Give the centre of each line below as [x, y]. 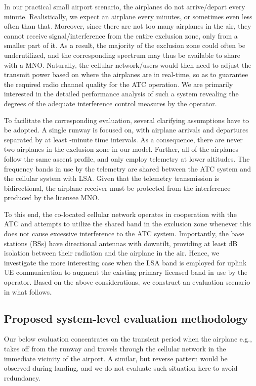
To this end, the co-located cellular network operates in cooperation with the [120, 214]
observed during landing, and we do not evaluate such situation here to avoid [121, 368]
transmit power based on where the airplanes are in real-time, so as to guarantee [126, 74]
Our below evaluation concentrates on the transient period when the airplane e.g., [128, 339]
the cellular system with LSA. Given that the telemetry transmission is [112, 178]
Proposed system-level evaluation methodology [126, 318]
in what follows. [28, 291]
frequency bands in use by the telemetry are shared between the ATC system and [128, 168]
